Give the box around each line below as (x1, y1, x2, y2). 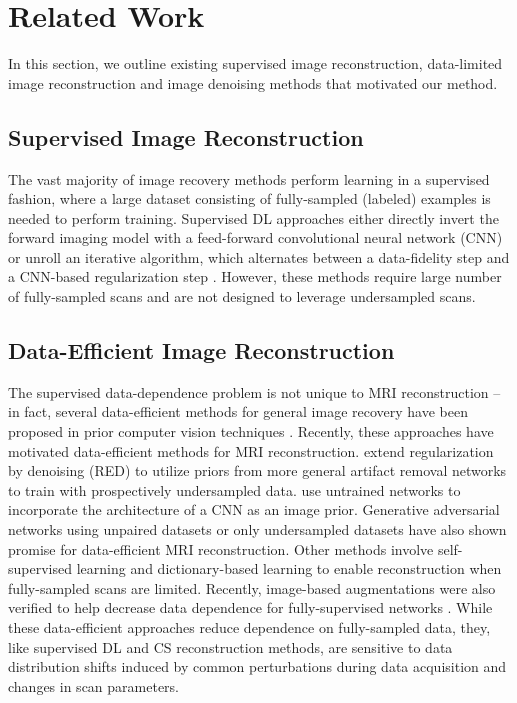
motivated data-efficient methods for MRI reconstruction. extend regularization (8, 440, 494, 461)
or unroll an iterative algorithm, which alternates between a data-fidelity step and (8, 246, 510, 267)
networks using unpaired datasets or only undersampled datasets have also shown (8, 519, 507, 540)
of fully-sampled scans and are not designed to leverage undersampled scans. (8, 286, 476, 307)
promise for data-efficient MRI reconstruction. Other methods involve (8, 538, 434, 559)
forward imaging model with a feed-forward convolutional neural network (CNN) (8, 227, 503, 248)
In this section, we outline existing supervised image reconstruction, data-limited (8, 53, 503, 74)
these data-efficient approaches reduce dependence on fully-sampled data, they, (8, 617, 491, 637)
